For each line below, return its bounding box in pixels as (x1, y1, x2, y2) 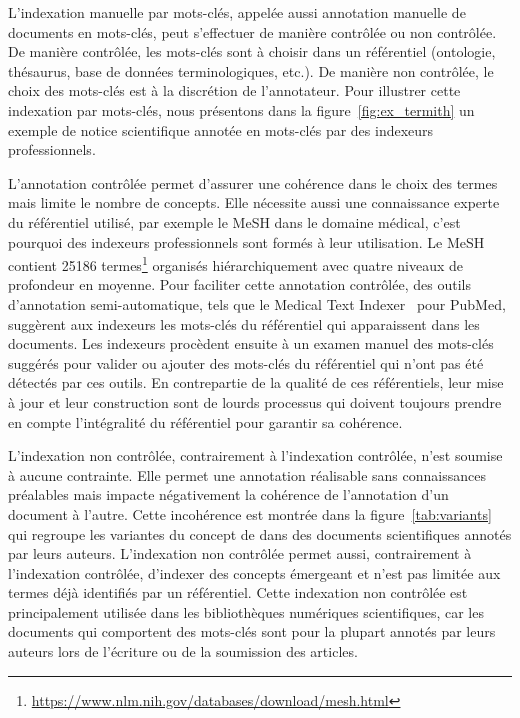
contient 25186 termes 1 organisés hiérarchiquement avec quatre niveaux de (8, 252, 464, 275)
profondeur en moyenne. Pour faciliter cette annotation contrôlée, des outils (8, 274, 471, 295)
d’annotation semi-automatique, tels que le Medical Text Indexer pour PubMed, (8, 293, 506, 314)
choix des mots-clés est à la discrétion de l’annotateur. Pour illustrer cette (8, 80, 461, 101)
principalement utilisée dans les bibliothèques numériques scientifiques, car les (8, 601, 484, 622)
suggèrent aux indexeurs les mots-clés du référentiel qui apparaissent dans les (8, 313, 480, 334)
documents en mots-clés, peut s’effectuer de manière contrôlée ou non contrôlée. (8, 21, 497, 42)
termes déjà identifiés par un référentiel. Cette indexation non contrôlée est (8, 582, 468, 603)
